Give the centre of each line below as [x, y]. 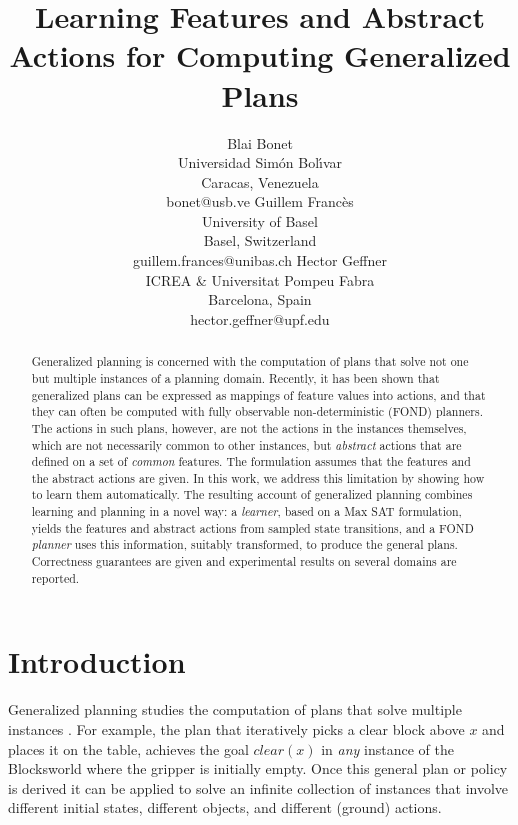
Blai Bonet [260, 142]
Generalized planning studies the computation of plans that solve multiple [235, 709]
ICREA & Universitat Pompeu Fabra [260, 279]
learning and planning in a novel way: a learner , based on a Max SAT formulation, [246, 511]
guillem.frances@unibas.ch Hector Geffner [260, 260]
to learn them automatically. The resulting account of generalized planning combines [252, 494]
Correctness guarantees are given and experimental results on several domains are [244, 561]
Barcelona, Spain [260, 299]
